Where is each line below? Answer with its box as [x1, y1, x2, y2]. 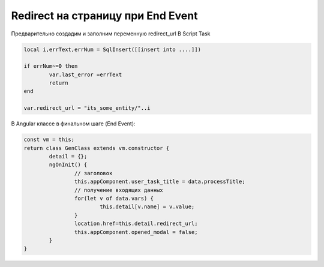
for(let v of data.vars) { [74, 195, 154, 202]
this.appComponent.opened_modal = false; [74, 229, 198, 235]
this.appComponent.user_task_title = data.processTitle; [74, 178, 245, 185]
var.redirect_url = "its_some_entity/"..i [23, 105, 151, 112]
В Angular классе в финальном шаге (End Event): [11, 120, 136, 127]
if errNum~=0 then [23, 63, 78, 70]
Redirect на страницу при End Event [11, 9, 198, 22]
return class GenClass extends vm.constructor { [23, 145, 170, 151]
